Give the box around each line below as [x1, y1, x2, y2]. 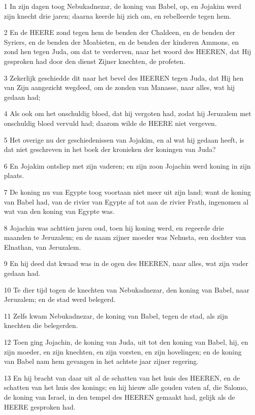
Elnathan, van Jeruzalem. [4, 241, 81, 252]
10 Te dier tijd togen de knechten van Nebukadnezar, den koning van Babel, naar [4, 284, 250, 295]
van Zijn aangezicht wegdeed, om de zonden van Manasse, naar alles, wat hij [4, 82, 235, 92]
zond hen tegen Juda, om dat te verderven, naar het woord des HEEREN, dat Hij [4, 46, 252, 57]
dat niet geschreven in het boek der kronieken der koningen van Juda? [4, 144, 216, 154]
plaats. [4, 170, 24, 180]
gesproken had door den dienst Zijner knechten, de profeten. [4, 56, 186, 66]
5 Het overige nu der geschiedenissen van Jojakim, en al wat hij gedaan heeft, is [4, 134, 244, 145]
